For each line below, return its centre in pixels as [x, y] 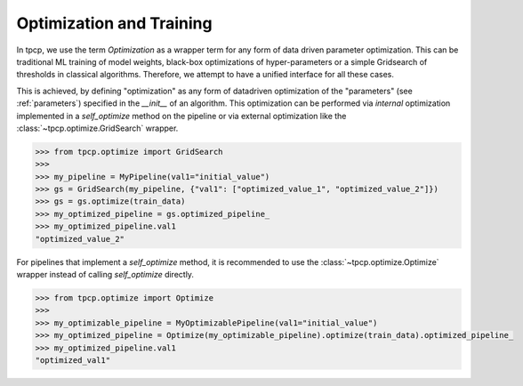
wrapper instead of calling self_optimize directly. [105, 274]
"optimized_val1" [73, 360]
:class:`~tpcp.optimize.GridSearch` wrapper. [97, 128]
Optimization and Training [114, 23]
